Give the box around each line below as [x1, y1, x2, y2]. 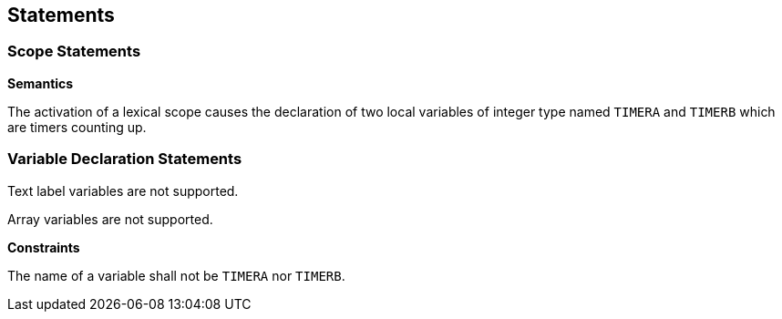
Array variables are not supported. [7, 211, 213, 227]
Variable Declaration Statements [7, 149, 242, 169]
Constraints [7, 239, 80, 255]
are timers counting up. [7, 118, 147, 135]
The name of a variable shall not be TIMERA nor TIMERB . [7, 267, 345, 283]
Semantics [7, 75, 74, 91]
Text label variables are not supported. [7, 182, 239, 199]
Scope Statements [7, 42, 141, 61]
